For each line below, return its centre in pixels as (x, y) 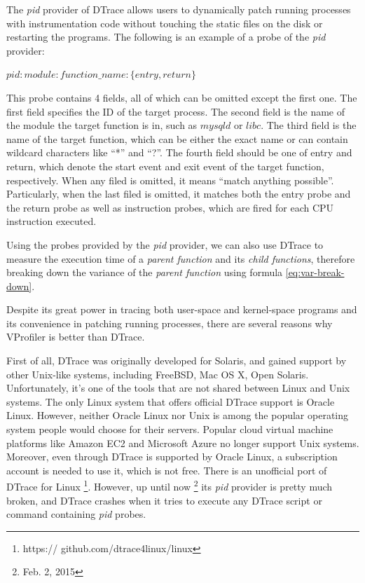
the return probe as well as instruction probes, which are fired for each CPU (170, 207)
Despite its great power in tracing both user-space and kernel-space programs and (182, 309)
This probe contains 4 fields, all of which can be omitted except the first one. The (182, 97)
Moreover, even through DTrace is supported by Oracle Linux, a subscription (172, 457)
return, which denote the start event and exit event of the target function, (165, 166)
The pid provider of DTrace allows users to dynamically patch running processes (179, 9)
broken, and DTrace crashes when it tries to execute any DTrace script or (164, 500)
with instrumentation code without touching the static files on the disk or (165, 23)
